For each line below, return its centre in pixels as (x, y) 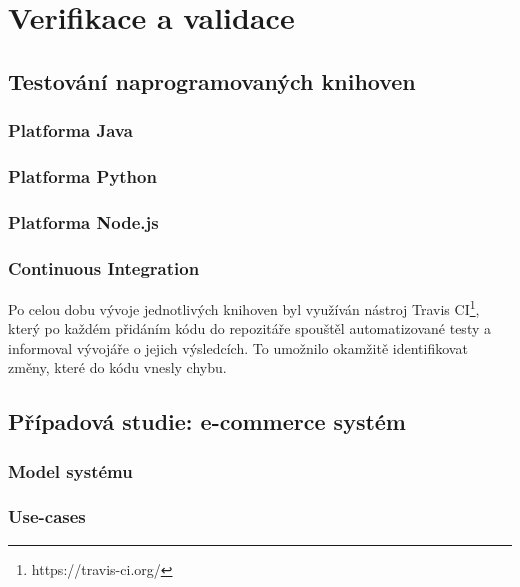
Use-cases (47, 516)
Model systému (70, 470)
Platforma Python (82, 175)
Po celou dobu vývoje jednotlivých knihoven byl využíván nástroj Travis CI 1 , (244, 307)
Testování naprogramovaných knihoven (212, 80)
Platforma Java (70, 130)
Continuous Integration (104, 267)
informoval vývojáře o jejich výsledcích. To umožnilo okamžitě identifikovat (238, 347)
